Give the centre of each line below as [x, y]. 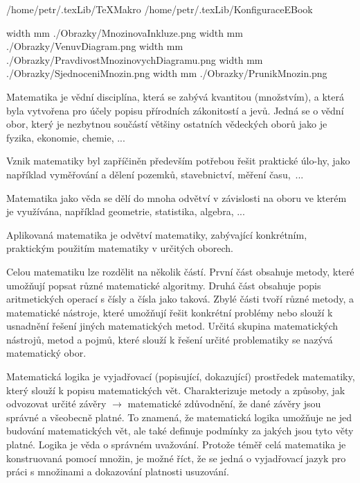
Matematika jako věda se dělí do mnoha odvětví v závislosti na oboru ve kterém [177, 197]
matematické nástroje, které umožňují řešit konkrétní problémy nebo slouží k [170, 312]
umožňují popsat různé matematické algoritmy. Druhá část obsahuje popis [164, 285]
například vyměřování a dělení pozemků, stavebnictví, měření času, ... [155, 174]
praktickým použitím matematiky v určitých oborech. [120, 248]
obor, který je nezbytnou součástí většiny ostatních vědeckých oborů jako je [167, 124]
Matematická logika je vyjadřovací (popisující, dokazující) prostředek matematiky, [181, 376]
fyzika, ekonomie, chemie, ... [66, 137]
